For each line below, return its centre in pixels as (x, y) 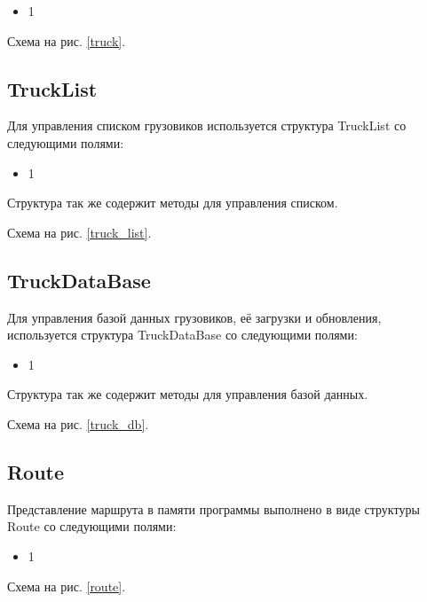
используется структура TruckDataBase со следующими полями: (182, 335)
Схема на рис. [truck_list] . (79, 232)
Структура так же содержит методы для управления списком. (173, 203)
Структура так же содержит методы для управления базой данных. (188, 394)
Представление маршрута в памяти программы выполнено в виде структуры (213, 508)
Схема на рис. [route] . (67, 586)
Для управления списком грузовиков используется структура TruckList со (207, 125)
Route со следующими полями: (92, 526)
